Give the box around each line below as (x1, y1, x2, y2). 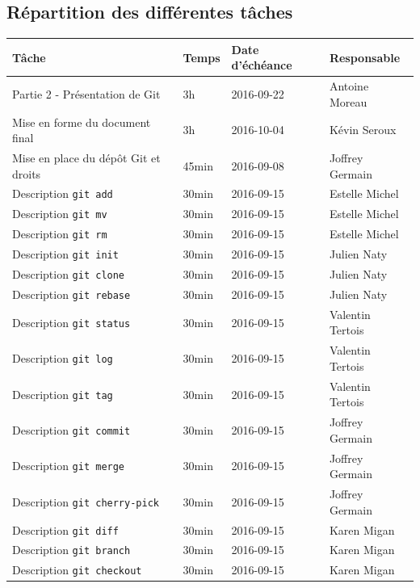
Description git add (12, 185, 113, 202)
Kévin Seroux (329, 121, 397, 138)
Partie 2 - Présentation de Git (12, 85, 161, 102)
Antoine (329, 78, 369, 94)
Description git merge (12, 457, 125, 474)
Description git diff (12, 521, 119, 538)
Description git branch (12, 541, 131, 558)
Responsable (329, 48, 401, 65)
